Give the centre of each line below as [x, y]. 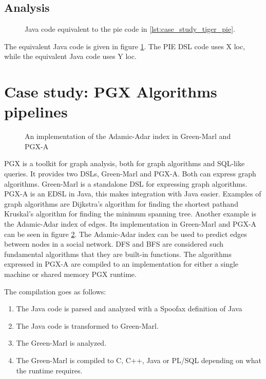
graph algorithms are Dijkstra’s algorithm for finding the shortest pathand [121, 203]
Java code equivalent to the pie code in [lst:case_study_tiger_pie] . [130, 29]
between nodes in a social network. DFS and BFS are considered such [114, 244]
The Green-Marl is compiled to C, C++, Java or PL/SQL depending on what [139, 360]
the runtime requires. [49, 370]
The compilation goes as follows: [55, 291]
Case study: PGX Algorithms [111, 92]
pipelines [36, 112]
